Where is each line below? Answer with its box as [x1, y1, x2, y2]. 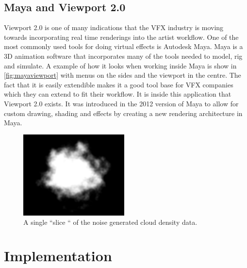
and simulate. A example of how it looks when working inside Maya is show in [4, 60, 237, 70]
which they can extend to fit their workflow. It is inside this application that [4, 89, 231, 99]
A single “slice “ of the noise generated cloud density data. [23, 217, 198, 227]
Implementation [4, 245, 112, 265]
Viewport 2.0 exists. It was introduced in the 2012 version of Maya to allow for [4, 98, 239, 108]
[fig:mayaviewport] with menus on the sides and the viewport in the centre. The [4, 70, 241, 80]
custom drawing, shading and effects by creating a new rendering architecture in [4, 108, 243, 118]
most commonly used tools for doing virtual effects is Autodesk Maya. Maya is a [4, 41, 243, 51]
